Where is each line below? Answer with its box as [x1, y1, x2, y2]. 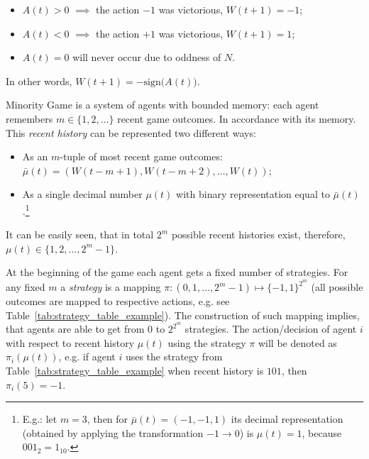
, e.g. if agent [58, 349, 116, 364]
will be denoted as [258, 335, 337, 350]
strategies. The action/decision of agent [184, 321, 357, 336]
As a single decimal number [22, 187, 143, 201]
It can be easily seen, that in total [6, 227, 154, 242]
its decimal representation [231, 411, 343, 426]
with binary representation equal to [176, 187, 330, 201]
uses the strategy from [125, 349, 223, 364]
